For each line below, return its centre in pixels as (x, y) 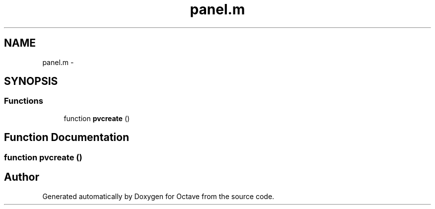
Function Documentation (67, 138)
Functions (24, 101)
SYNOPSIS (31, 81)
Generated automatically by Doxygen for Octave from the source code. (158, 196)
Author (22, 177)
